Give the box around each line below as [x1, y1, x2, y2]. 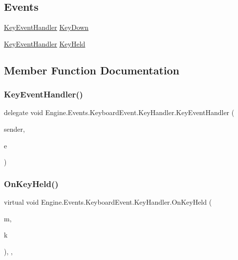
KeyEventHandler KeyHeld [4, 38, 86, 48]
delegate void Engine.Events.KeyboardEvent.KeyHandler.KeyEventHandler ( [4, 107, 235, 118]
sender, [4, 123, 25, 134]
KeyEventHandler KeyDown [4, 22, 89, 32]
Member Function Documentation [4, 62, 180, 77]
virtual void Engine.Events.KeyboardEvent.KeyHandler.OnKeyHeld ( [4, 196, 212, 207]
